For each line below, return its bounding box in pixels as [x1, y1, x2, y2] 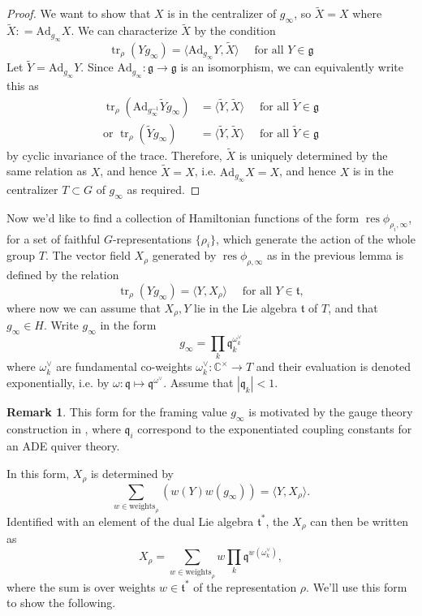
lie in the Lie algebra [194, 299, 298, 316]
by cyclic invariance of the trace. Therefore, [6, 146, 222, 163]
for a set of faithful [6, 230, 101, 247]
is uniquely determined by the [239, 146, 388, 163]
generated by [152, 247, 217, 264]
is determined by [90, 465, 174, 482]
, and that [328, 299, 378, 316]
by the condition [194, 22, 276, 39]
